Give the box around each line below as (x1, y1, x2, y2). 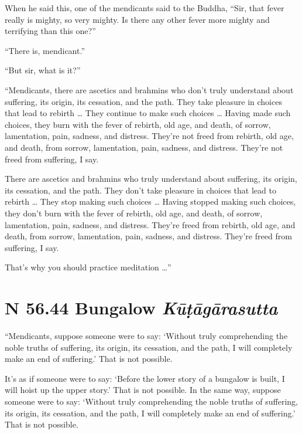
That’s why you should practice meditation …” (5, 261, 171, 273)
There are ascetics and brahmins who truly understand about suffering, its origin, (5, 172, 297, 185)
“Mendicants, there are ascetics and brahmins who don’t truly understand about (5, 83, 294, 96)
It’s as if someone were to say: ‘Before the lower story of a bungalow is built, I (5, 372, 285, 384)
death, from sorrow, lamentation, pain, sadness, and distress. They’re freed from (5, 230, 292, 242)
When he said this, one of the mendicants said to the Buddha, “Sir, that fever (5, 2, 284, 13)
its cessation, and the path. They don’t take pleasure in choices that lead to (5, 184, 276, 196)
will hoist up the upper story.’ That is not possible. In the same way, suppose (5, 384, 281, 396)
